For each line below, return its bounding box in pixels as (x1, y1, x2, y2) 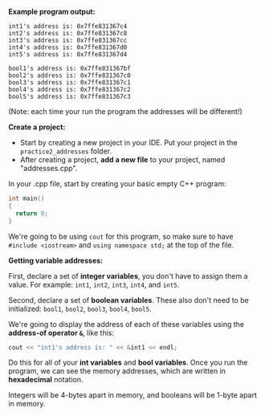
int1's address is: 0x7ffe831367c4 (8, 22, 128, 31)
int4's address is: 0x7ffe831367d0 (8, 43, 128, 51)
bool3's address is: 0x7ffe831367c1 (8, 79, 131, 87)
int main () (8, 194, 45, 202)
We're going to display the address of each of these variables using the (8, 319, 245, 328)
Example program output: (8, 7, 96, 16)
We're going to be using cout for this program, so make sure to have (8, 231, 234, 241)
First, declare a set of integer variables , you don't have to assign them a (8, 271, 248, 280)
